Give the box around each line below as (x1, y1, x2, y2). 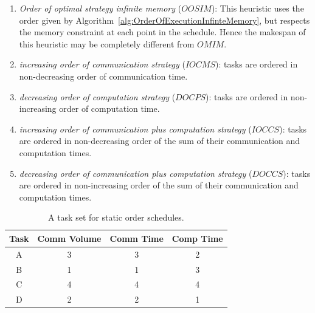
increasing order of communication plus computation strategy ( (19, 122, 252, 135)
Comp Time (171, 232, 223, 244)
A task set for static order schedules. (48, 211, 184, 224)
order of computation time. (59, 102, 160, 115)
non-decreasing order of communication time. (19, 69, 188, 82)
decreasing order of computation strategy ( (19, 90, 176, 103)
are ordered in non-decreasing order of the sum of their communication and (19, 134, 300, 147)
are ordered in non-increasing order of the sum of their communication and (19, 179, 299, 191)
